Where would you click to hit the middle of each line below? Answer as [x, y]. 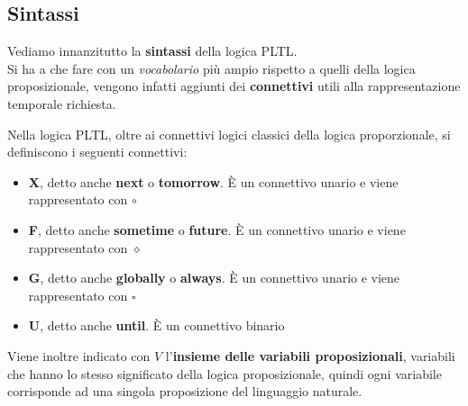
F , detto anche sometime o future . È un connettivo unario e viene [217, 229]
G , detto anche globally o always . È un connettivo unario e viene [214, 278]
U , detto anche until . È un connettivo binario [156, 325]
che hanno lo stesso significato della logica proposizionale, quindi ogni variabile [225, 373]
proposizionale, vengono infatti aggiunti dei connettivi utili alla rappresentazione [234, 86]
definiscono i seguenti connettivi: [97, 152]
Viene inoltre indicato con [79, 355]
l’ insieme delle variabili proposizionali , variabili [310, 355]
